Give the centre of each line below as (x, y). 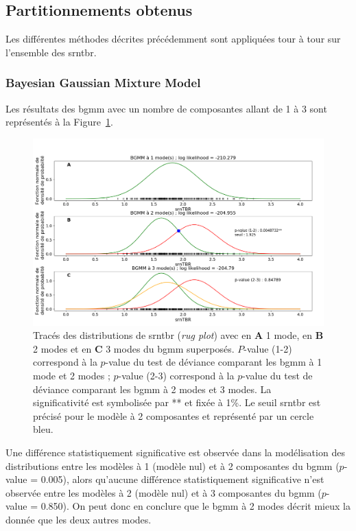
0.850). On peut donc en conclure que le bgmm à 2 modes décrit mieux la (195, 506)
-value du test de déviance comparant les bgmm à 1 (214, 362)
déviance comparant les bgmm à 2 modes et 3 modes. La (152, 389)
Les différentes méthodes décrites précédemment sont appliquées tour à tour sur (173, 39)
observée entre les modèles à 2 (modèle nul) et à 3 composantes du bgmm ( (164, 492)
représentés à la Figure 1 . (59, 122)
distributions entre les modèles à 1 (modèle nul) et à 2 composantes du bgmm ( (173, 465)
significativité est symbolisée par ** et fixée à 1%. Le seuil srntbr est (177, 402)
